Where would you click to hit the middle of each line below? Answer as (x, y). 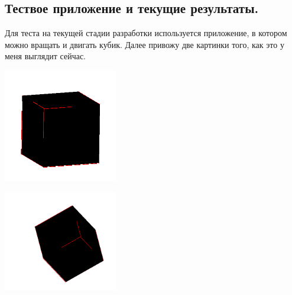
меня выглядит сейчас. (45, 56)
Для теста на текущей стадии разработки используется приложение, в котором (146, 33)
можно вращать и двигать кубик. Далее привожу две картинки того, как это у (145, 44)
